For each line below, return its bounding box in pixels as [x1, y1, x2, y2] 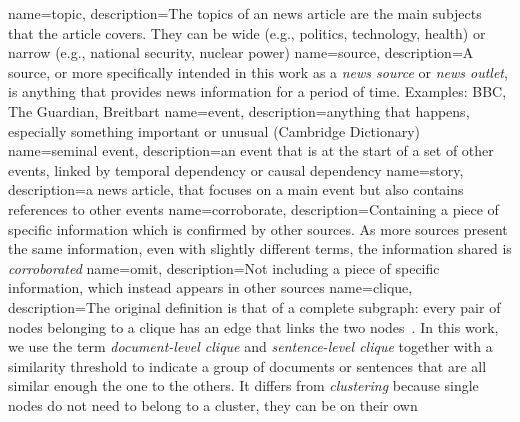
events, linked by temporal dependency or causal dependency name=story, [8, 159, 464, 180]
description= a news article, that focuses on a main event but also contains [8, 179, 464, 200]
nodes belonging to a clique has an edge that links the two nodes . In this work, [8, 316, 499, 337]
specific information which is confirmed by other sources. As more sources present [8, 218, 508, 239]
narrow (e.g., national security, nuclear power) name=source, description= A [8, 42, 474, 63]
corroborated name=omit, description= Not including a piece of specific [8, 257, 440, 278]
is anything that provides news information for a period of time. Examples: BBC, [8, 81, 507, 102]
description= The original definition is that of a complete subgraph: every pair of [8, 296, 501, 317]
